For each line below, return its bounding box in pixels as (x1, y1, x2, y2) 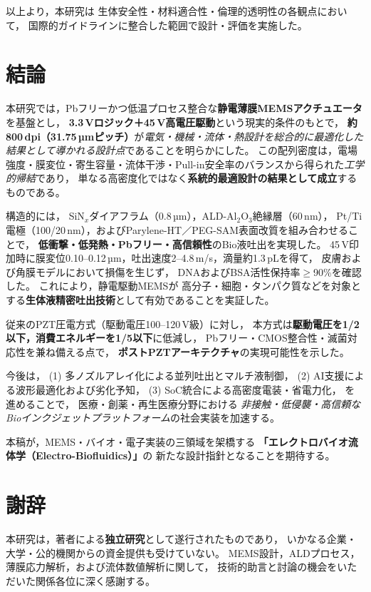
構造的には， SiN (6, 208, 85, 223)
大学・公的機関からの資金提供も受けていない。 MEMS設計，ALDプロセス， (6, 545, 360, 560)
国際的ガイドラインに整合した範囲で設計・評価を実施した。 (28, 17, 308, 32)
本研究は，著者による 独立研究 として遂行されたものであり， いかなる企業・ (6, 531, 357, 546)
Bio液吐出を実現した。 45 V (221, 236, 349, 251)
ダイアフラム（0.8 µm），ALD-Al (89, 208, 237, 223)
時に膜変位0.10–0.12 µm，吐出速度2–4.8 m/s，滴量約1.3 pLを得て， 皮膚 (15, 250, 342, 265)
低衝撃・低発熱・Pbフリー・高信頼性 (38, 236, 212, 251)
